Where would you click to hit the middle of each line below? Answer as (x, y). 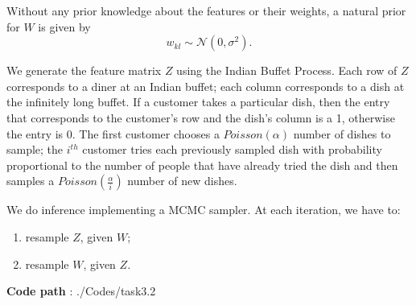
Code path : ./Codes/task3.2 (81, 291)
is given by (64, 26)
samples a (31, 181)
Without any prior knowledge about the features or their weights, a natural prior (206, 10)
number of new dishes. (182, 181)
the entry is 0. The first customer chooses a (113, 133)
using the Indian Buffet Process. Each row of (287, 70)
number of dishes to (342, 133)
